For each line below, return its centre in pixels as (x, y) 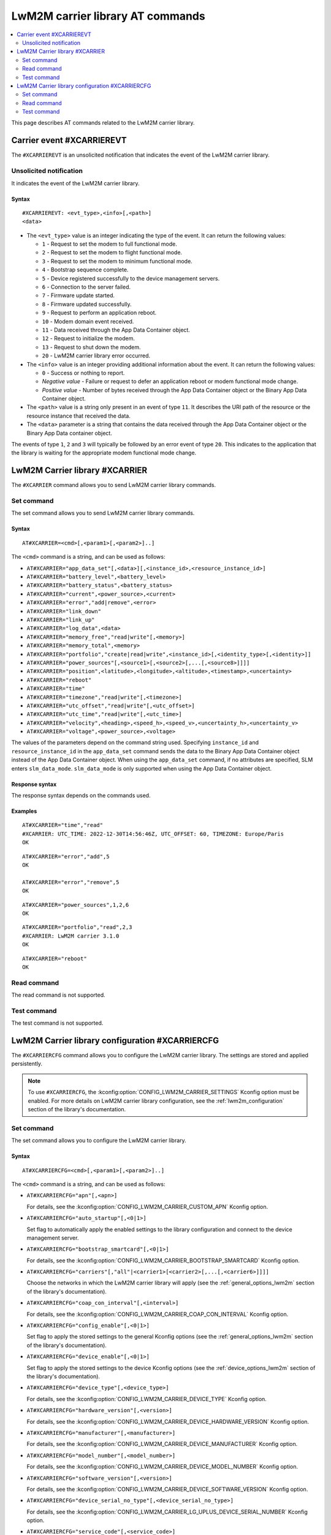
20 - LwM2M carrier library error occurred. (96, 356)
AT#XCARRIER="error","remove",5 (71, 882)
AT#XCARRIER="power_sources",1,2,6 (76, 905)
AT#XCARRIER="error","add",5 (66, 856)
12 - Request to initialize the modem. (88, 338)
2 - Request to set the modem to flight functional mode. (112, 252)
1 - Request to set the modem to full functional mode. (109, 244)
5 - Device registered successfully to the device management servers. (131, 278)
